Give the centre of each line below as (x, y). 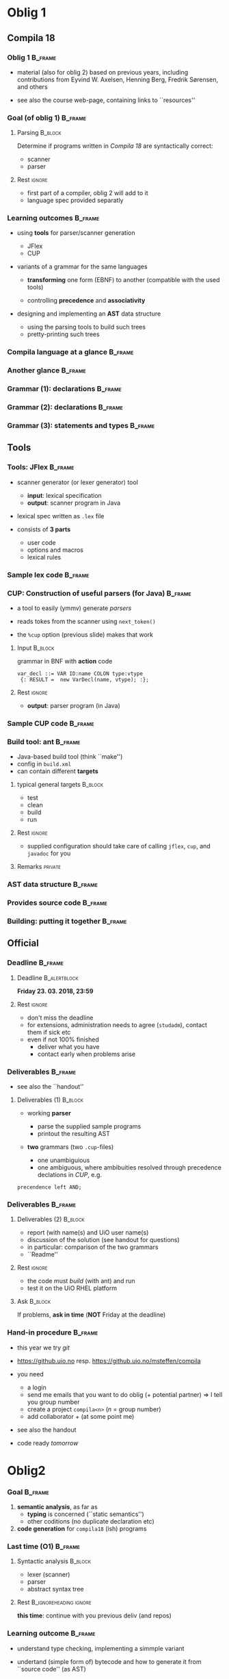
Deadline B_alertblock (48, 978)
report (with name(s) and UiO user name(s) (88, 1233)
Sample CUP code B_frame (51, 723)
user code (41, 542)
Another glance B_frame (47, 370)
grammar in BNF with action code (65, 661)
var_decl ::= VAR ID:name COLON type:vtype (80, 673)
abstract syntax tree (55, 1589)
